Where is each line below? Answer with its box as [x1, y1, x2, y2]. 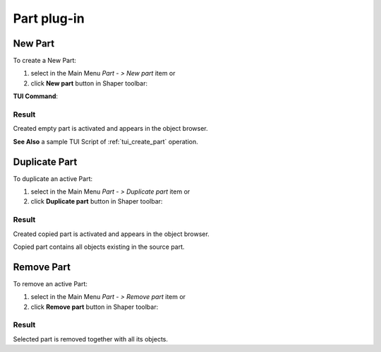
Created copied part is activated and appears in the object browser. [13, 230, 210, 238]
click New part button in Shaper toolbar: [30, 78, 148, 88]
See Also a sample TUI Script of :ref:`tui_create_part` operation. [13, 137, 198, 146]
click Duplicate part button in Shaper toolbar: [30, 197, 163, 206]
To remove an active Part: [13, 279, 88, 288]
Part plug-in [13, 11, 85, 26]
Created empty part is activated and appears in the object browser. [13, 124, 208, 133]
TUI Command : [13, 92, 59, 100]
